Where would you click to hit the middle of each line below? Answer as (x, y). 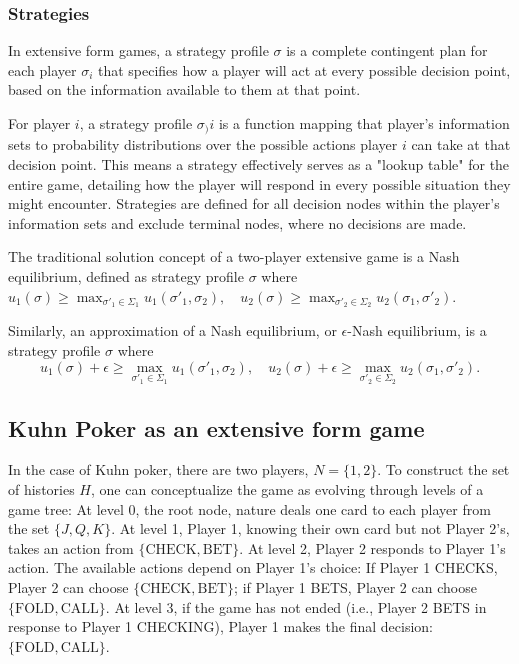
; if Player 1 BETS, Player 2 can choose (355, 587)
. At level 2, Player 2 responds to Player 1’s (372, 547)
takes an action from (71, 547)
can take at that (461, 144)
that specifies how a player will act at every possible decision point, (304, 69)
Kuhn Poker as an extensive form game (216, 427)
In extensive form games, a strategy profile (138, 50)
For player (39, 123)
